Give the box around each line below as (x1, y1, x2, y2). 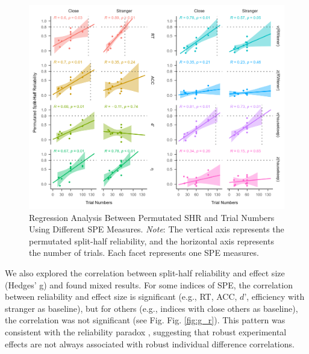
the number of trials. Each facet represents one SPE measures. (29, 246, 259, 259)
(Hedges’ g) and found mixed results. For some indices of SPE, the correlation (5, 278, 293, 291)
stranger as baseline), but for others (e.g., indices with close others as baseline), (5, 302, 298, 314)
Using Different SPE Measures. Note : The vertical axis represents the (29, 223, 284, 235)
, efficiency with (246, 290, 305, 303)
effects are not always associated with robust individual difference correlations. (5, 337, 295, 350)
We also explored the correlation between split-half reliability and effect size (5, 267, 285, 279)
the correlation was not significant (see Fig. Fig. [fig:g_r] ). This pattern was (5, 314, 286, 326)
